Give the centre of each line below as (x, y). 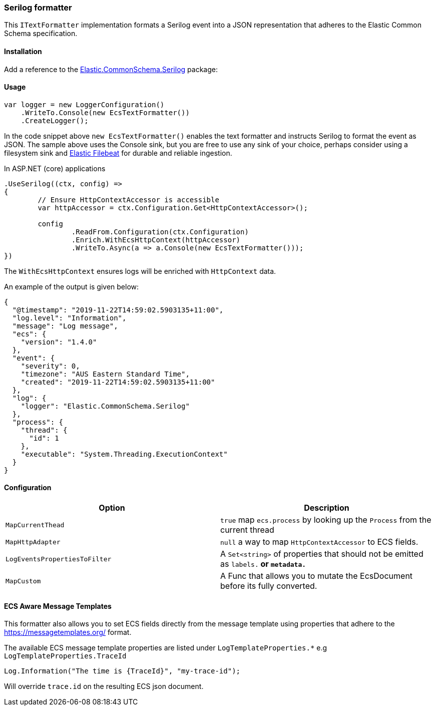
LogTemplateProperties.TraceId (65, 656)
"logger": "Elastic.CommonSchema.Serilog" (105, 406)
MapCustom (23, 581)
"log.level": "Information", (69, 318)
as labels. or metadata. (263, 564)
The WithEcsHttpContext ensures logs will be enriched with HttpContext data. (140, 271)
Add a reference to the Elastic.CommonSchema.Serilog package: (111, 69)
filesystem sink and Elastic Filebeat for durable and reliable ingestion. (118, 153)
